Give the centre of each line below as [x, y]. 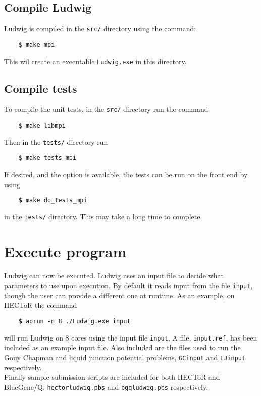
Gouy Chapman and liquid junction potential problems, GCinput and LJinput [125, 357]
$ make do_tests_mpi [53, 201]
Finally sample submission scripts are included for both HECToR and [112, 377]
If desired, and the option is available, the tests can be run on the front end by [126, 174]
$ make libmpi [42, 126]
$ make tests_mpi [47, 158]
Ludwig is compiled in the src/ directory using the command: [100, 29]
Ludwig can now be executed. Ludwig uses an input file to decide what [114, 275]
